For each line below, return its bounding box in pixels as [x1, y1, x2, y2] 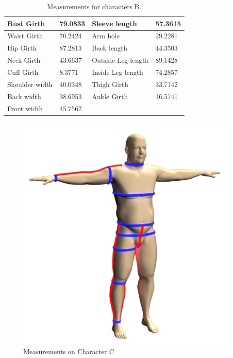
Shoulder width [7, 79, 53, 89]
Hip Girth [7, 43, 37, 53]
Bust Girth [7, 18, 45, 28]
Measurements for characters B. [47, 1, 141, 11]
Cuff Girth [7, 67, 39, 77]
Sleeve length [92, 18, 137, 28]
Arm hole [92, 31, 120, 41]
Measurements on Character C [23, 346, 114, 357]
